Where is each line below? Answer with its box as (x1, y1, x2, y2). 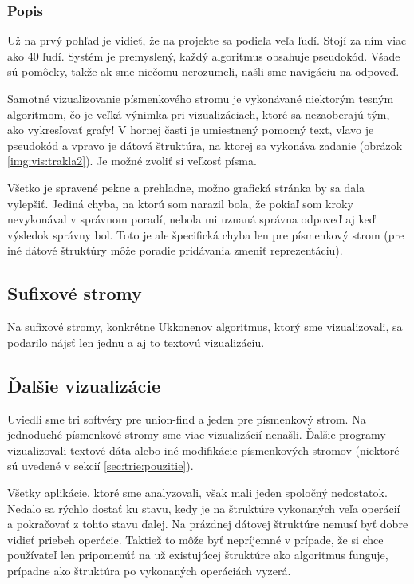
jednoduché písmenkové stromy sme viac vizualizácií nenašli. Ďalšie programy (7, 426, 386, 443)
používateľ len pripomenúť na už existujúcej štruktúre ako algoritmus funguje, (7, 547, 388, 563)
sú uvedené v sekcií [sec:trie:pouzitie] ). (7, 457, 194, 474)
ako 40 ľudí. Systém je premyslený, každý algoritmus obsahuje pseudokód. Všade (7, 47, 400, 64)
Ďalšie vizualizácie (7, 373, 161, 397)
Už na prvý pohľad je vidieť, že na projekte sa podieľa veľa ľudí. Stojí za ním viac (7, 32, 407, 49)
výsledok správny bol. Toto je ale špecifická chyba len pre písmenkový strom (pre (7, 226, 404, 243)
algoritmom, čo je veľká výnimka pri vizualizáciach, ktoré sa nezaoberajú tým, (7, 105, 390, 122)
